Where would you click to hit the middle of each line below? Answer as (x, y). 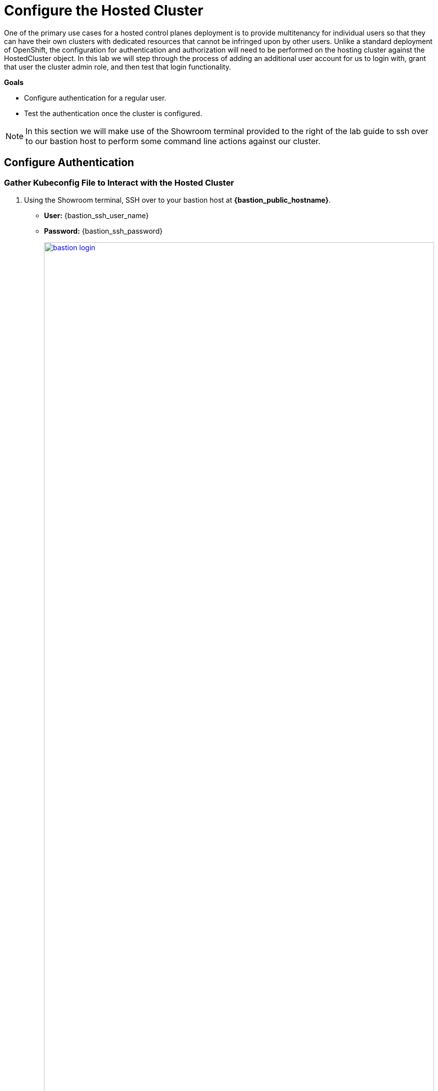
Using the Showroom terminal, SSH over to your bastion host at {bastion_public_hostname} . (177, 200)
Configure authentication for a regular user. (95, 98)
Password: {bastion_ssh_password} (103, 231)
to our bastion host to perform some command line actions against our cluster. (173, 141)
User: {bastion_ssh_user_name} (96, 215)
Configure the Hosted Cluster (104, 11)
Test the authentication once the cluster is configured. (113, 113)
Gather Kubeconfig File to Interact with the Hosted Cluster (119, 182)
